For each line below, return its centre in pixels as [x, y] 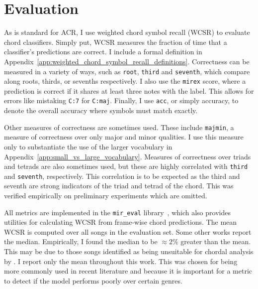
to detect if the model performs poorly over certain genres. [93, 280]
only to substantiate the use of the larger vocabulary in [88, 146]
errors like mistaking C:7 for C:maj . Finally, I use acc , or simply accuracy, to [121, 100]
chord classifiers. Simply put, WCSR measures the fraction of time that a [116, 42]
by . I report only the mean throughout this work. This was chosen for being [121, 261]
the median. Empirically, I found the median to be [81, 241]
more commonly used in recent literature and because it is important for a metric [128, 271]
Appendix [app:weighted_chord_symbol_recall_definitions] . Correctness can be [127, 61]
